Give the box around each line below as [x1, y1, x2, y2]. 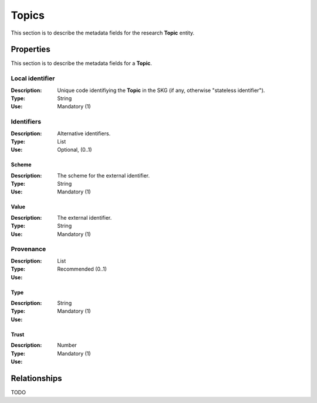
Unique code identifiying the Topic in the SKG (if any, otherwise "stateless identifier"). [57, 87, 265, 94]
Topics [11, 9, 45, 22]
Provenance [11, 245, 46, 253]
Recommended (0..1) [57, 265, 107, 272]
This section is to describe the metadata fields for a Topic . [11, 60, 152, 67]
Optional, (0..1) [57, 146, 92, 153]
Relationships [11, 373, 62, 383]
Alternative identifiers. [57, 129, 111, 137]
